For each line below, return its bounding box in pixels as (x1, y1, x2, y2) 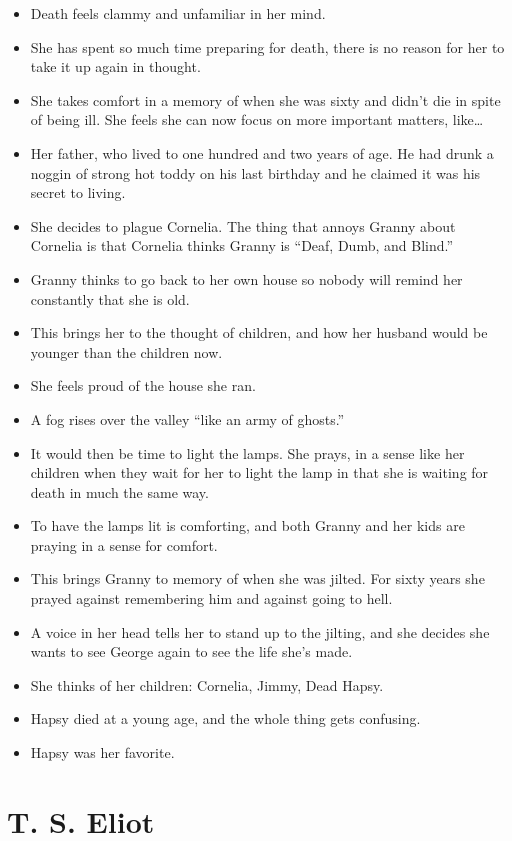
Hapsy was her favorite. (30, 742, 175, 763)
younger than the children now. (30, 341, 223, 362)
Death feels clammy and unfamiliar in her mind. (30, 3, 326, 23)
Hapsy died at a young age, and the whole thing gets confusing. (30, 708, 421, 729)
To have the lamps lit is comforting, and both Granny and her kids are (30, 515, 465, 536)
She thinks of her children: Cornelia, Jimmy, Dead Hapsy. (30, 674, 384, 695)
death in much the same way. (30, 481, 209, 502)
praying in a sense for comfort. (30, 534, 218, 555)
